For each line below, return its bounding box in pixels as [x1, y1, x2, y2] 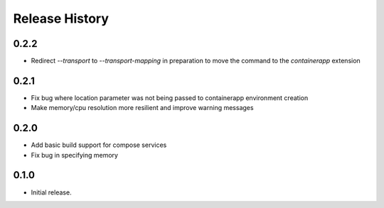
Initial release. [31, 188, 72, 197]
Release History [13, 11, 110, 26]
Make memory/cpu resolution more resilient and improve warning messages [31, 104, 254, 112]
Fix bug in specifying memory [31, 150, 119, 159]
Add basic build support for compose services [31, 141, 167, 149]
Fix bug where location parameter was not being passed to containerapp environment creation [31, 93, 309, 102]
